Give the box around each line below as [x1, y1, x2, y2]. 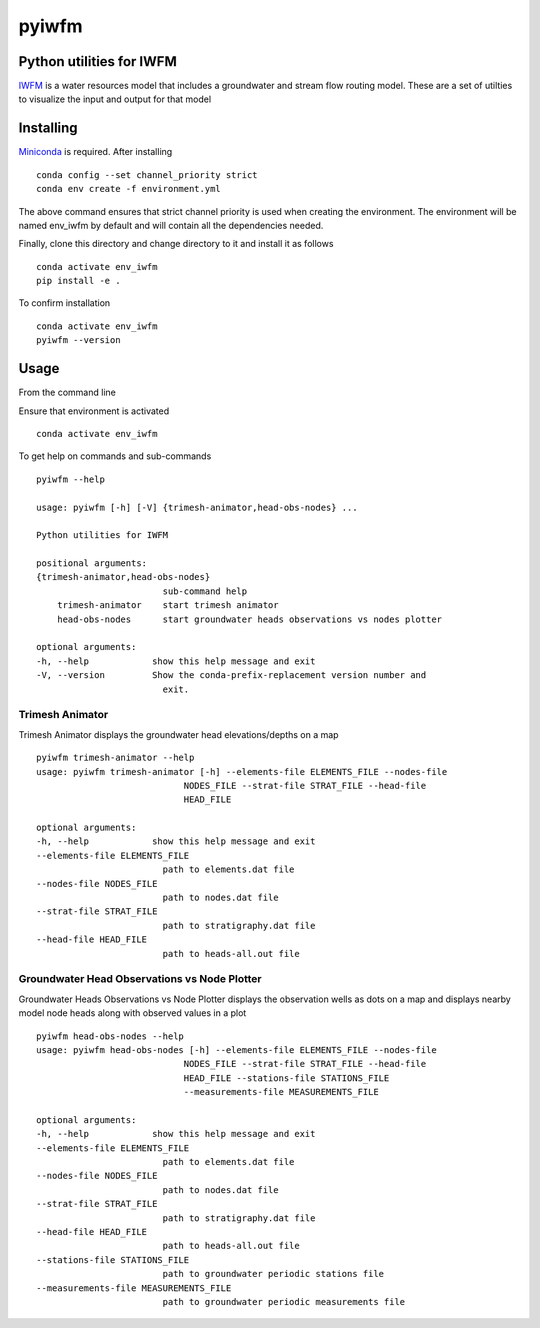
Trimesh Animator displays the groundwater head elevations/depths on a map [18, 728, 339, 740]
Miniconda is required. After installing [18, 146, 173, 158]
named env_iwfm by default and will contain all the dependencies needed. [18, 219, 324, 231]
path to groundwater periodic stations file [162, 1268, 385, 1280]
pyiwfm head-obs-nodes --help [36, 1030, 185, 1042]
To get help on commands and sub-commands [18, 450, 212, 462]
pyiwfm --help [36, 473, 105, 485]
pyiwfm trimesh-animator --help [36, 752, 195, 764]
